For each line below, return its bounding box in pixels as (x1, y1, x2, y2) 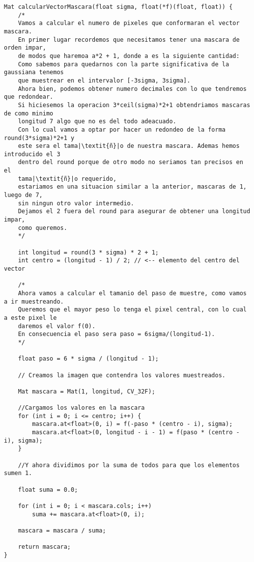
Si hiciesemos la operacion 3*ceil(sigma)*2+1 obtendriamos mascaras (18, 101, 251, 109)
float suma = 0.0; (18, 486, 78, 493)
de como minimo (4, 110, 54, 117)
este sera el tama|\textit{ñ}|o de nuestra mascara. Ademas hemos (18, 142, 240, 150)
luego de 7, (4, 192, 43, 199)
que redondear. (4, 93, 54, 101)
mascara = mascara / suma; (18, 527, 106, 534)
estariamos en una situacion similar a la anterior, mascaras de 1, (18, 183, 247, 191)
